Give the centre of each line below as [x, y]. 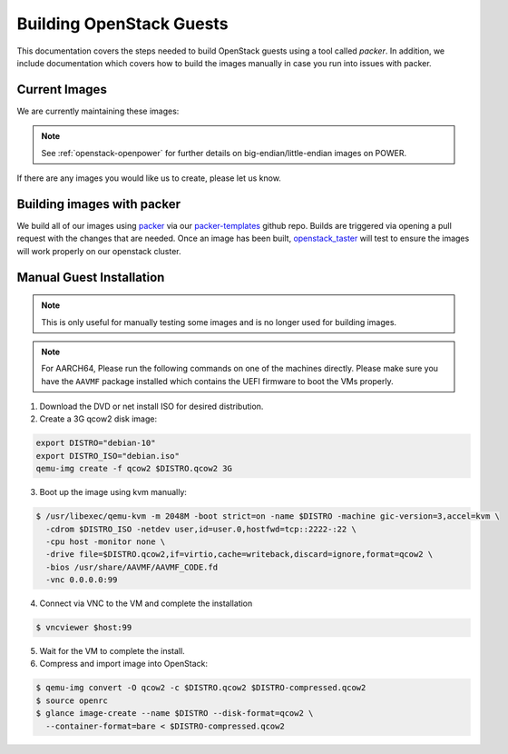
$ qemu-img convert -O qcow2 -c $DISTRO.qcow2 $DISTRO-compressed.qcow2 [201, 688]
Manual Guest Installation [91, 277]
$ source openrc [72, 700]
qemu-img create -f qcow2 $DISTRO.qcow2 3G [134, 469]
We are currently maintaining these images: [98, 111]
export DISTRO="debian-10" [96, 443]
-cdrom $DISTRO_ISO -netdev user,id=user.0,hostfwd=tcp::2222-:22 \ [201, 529]
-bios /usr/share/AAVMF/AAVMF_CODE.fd [132, 567]
